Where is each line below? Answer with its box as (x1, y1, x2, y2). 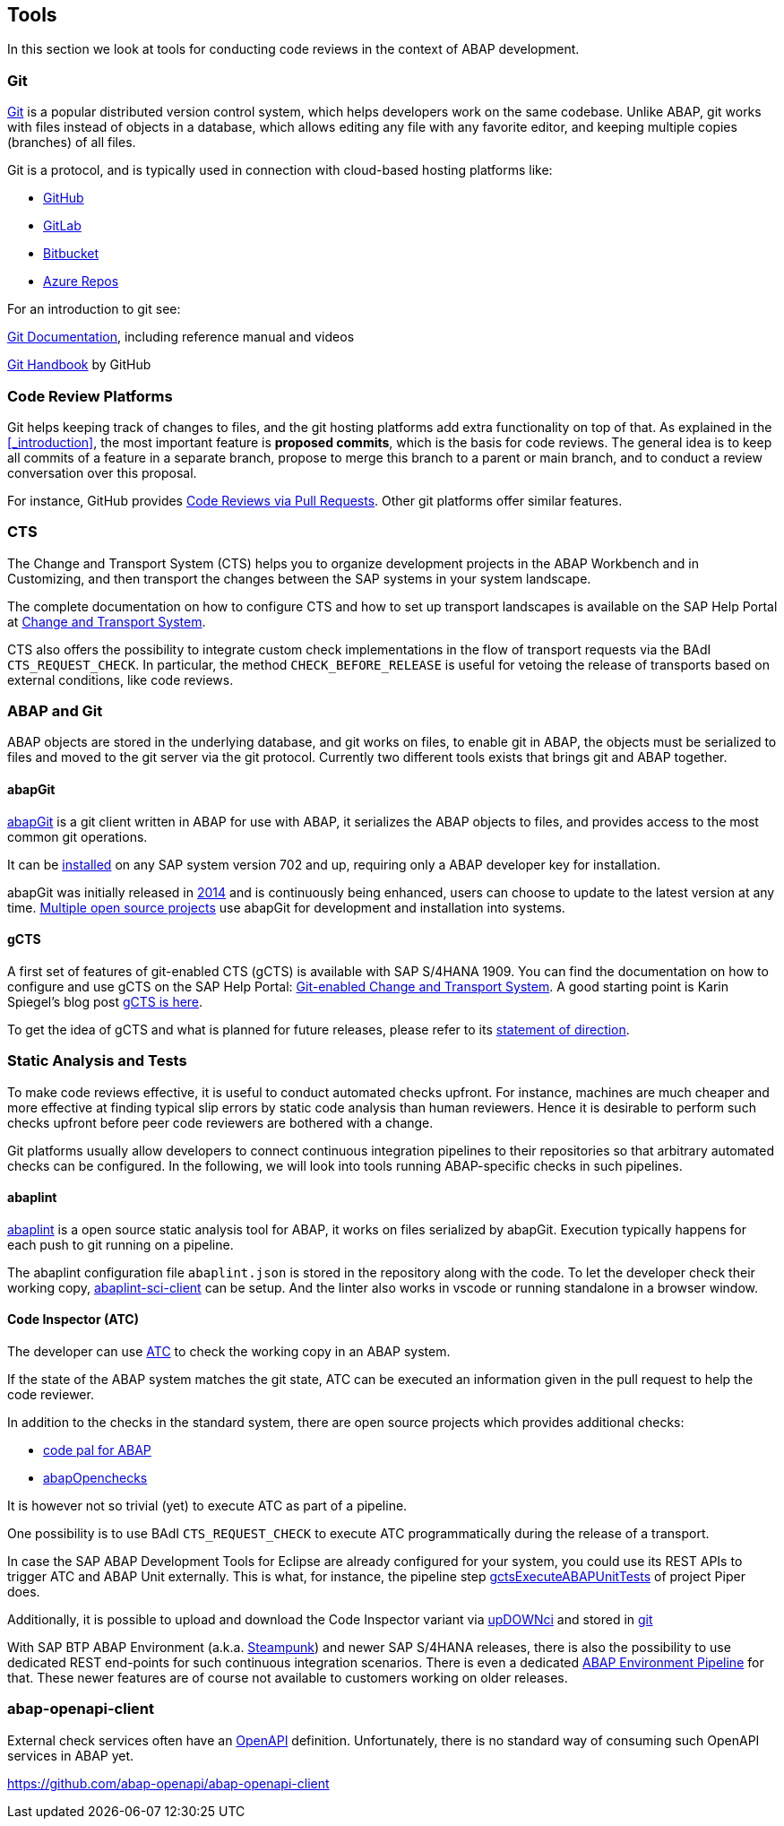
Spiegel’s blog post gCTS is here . (7, 993, 203, 1009)
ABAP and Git (7, 702, 103, 721)
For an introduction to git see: (7, 301, 181, 317)
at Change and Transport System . (7, 613, 206, 629)
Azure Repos (43, 273, 119, 290)
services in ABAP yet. (7, 1747, 134, 1763)
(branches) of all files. (7, 134, 136, 151)
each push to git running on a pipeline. (7, 1236, 234, 1252)
